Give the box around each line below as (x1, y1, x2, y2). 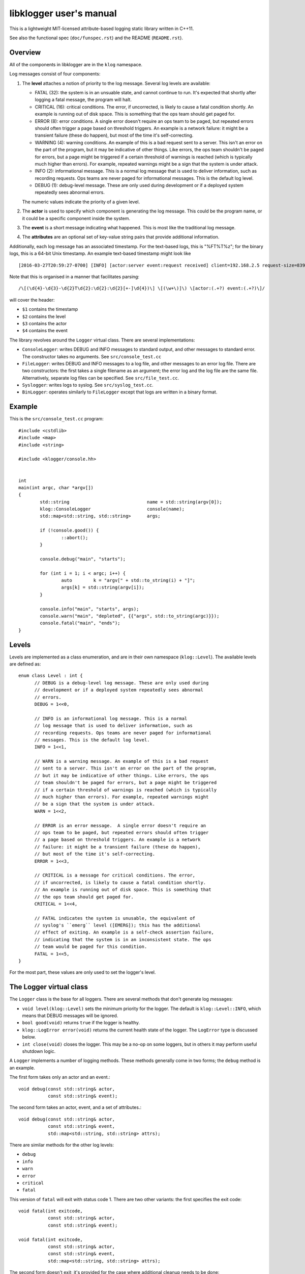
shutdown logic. (22, 1048, 56, 1054)
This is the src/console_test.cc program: (9, 416, 104, 422)
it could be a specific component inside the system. (22, 215, 131, 221)
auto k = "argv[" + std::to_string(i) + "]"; (61, 577, 196, 583)
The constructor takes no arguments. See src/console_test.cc (22, 353, 162, 359)
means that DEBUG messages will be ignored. (22, 1013, 118, 1019)
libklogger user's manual (9, 8, 117, 19)
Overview (9, 48, 41, 57)
